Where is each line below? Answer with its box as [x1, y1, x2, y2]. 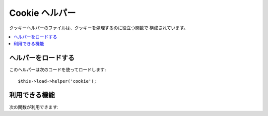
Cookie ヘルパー [9, 7, 76, 18]
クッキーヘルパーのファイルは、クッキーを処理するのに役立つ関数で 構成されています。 [9, 25, 189, 31]
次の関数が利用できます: [9, 104, 59, 110]
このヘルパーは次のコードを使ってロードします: [9, 67, 106, 73]
